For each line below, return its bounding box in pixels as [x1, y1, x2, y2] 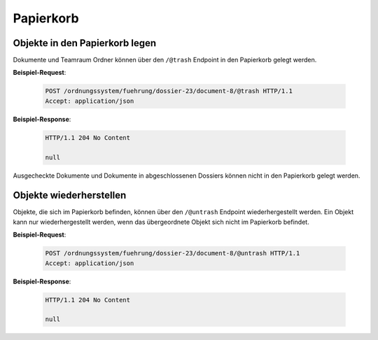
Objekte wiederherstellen [13, 190, 127, 201]
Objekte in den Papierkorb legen [13, 37, 157, 49]
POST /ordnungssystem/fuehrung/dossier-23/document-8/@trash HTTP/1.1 [45, 87, 293, 95]
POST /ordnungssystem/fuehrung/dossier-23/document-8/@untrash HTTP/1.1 [45, 249, 300, 257]
